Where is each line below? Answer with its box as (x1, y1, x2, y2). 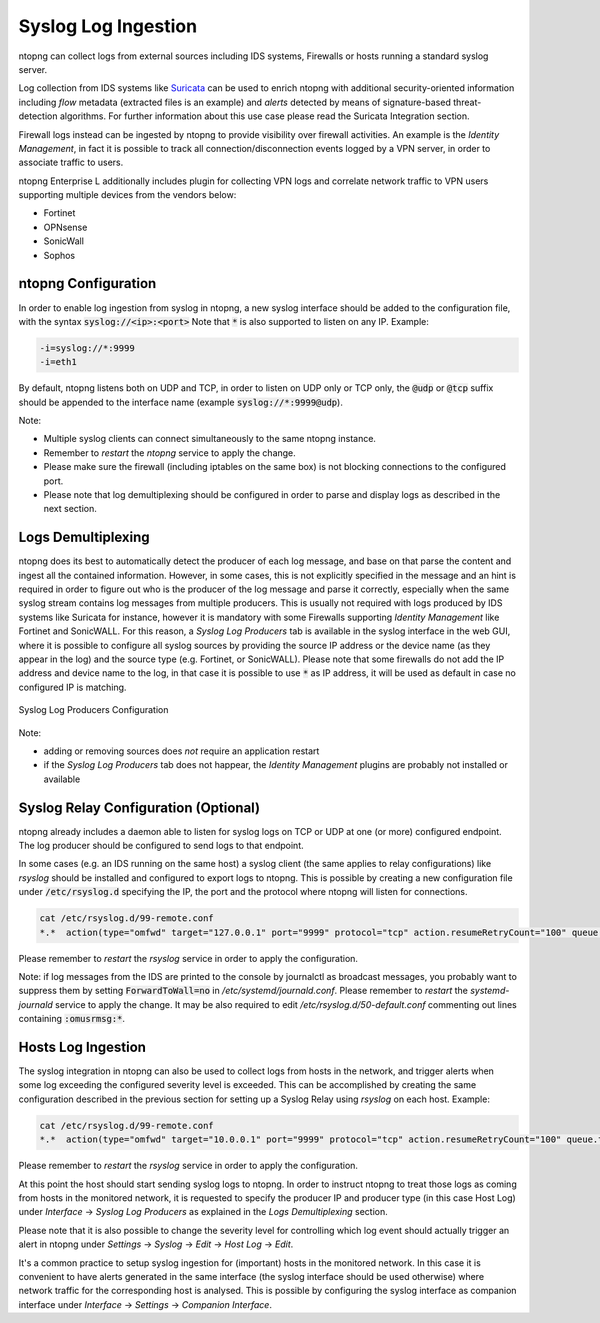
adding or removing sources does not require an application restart (43, 745, 320, 757)
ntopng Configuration (18, 275, 157, 292)
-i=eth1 (39, 356, 77, 368)
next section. (43, 503, 97, 515)
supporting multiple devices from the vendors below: (18, 189, 237, 201)
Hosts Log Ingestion (18, 1038, 147, 1055)
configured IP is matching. (18, 681, 127, 693)
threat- (453, 96, 482, 108)
